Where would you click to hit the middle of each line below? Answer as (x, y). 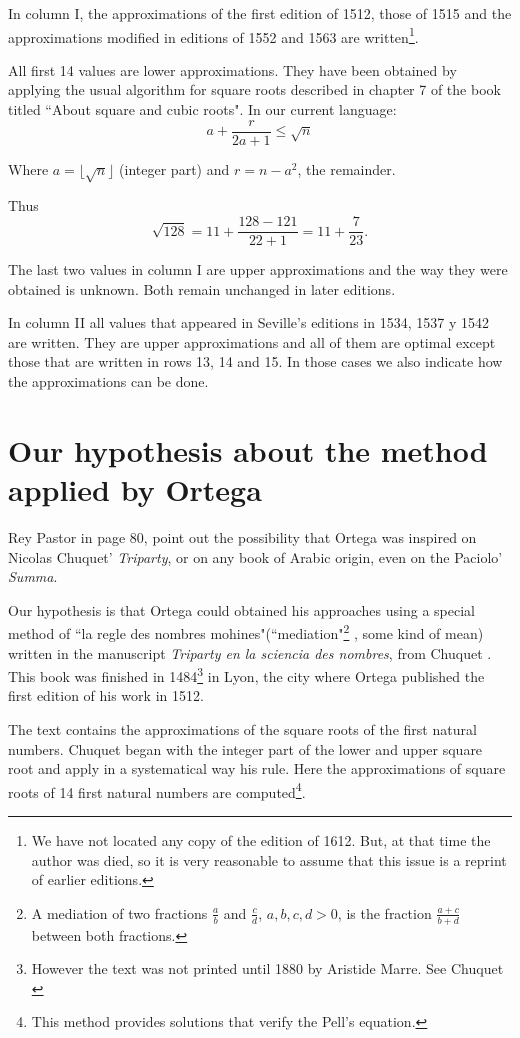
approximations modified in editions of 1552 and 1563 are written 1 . (213, 35)
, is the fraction (384, 912)
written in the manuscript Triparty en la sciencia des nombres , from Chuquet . (250, 652)
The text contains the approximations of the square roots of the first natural (242, 729)
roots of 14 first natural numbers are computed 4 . (157, 790)
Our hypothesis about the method (248, 449)
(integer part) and (174, 168)
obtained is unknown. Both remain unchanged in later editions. (202, 288)
